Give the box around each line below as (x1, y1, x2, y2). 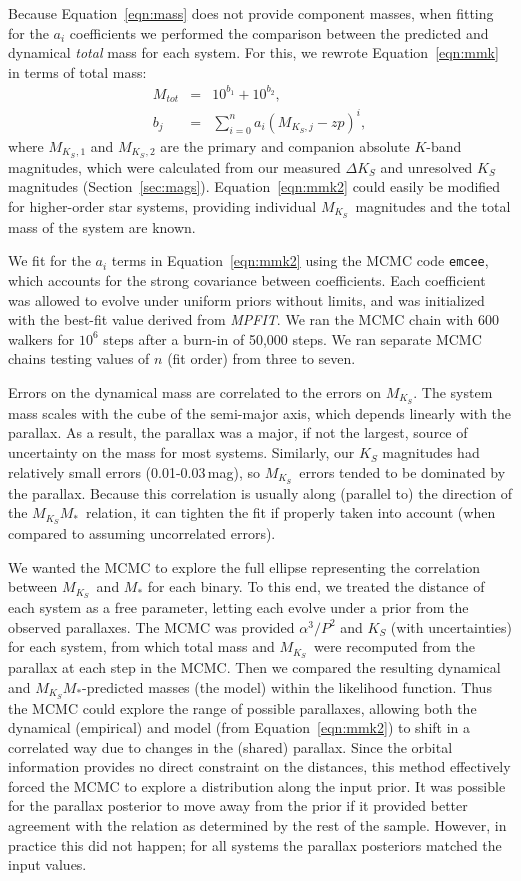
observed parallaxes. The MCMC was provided (8, 616, 295, 637)
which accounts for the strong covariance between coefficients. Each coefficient (8, 270, 486, 291)
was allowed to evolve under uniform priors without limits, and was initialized (8, 289, 485, 310)
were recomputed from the (313, 636, 476, 657)
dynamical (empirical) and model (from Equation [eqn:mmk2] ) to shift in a (8, 717, 471, 738)
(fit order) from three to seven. (167, 348, 356, 369)
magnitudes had (382, 442, 480, 463)
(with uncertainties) (390, 616, 512, 637)
